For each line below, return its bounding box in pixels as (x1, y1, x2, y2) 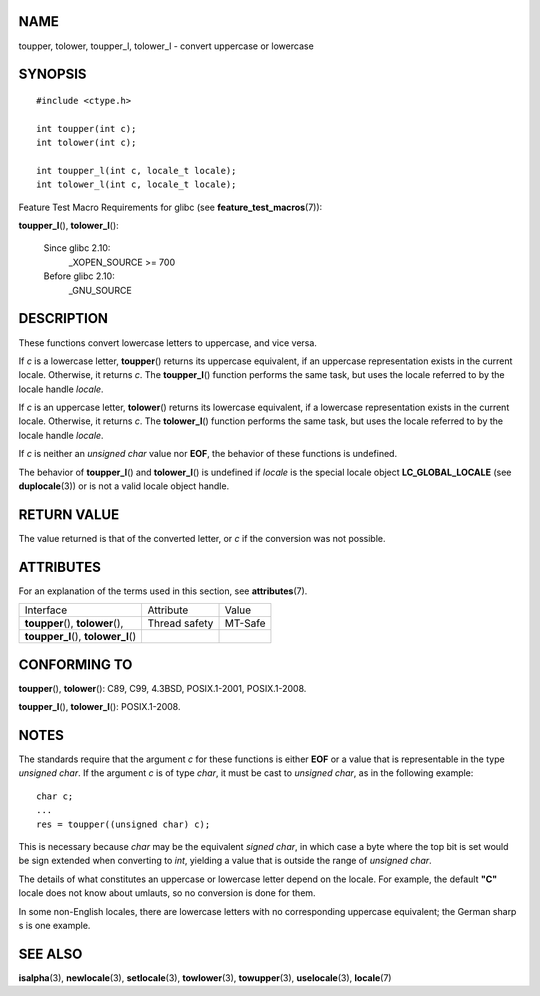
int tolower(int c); (36, 137, 137, 149)
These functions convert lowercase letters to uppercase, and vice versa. (18, 336, 317, 349)
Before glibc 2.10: (43, 270, 115, 282)
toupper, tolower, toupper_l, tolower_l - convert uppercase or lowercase (18, 40, 314, 52)
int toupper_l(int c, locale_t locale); (36, 165, 237, 176)
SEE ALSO (18, 945, 83, 962)
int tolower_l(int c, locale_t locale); (36, 179, 237, 190)
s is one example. (18, 919, 91, 931)
